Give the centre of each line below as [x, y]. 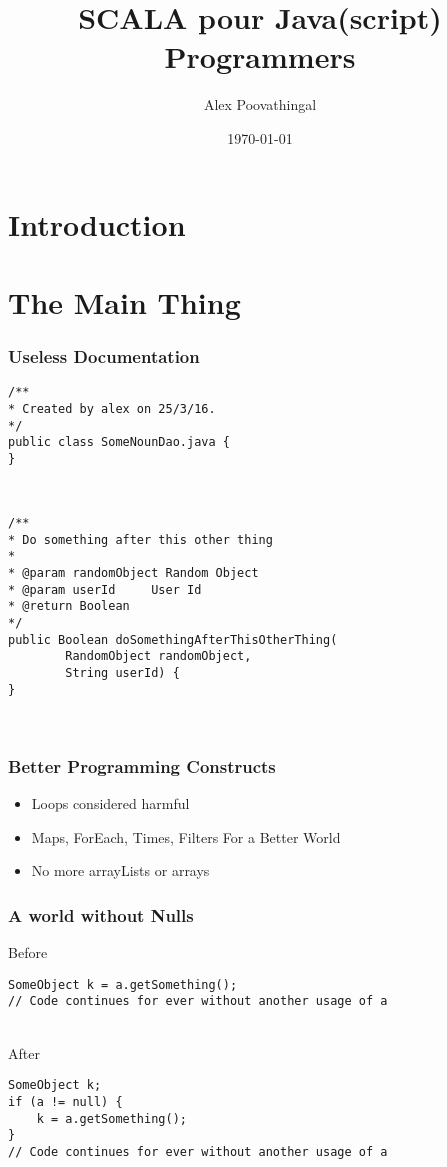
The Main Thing [124, 301]
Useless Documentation [104, 355]
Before [28, 952]
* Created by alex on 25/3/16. [112, 408]
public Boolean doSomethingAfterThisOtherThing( [173, 639]
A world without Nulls [101, 914]
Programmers [260, 56]
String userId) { [122, 673]
